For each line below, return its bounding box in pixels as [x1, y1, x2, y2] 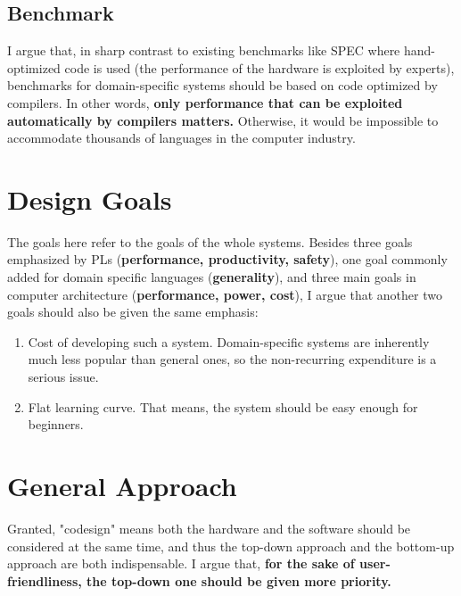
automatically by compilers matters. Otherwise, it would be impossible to [7, 111, 439, 129]
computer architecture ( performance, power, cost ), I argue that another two [7, 285, 442, 303]
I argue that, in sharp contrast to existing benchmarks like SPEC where [7, 41, 400, 60]
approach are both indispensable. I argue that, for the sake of [7, 554, 355, 573]
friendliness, [7, 571, 82, 590]
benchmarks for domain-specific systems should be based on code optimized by [7, 76, 438, 95]
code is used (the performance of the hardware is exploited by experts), [64, 58, 455, 77]
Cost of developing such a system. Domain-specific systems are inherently [28, 332, 430, 351]
